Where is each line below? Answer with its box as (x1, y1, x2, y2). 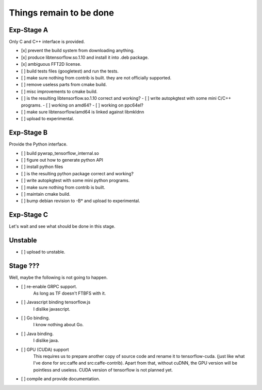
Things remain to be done (9, 7, 114, 18)
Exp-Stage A (9, 26, 49, 34)
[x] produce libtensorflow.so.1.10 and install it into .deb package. (21, 54, 149, 60)
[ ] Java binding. (21, 331, 54, 336)
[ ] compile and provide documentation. (21, 376, 100, 382)
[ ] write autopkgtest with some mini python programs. (21, 178, 130, 184)
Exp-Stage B (9, 129, 48, 137)
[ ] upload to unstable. (21, 249, 65, 255)
